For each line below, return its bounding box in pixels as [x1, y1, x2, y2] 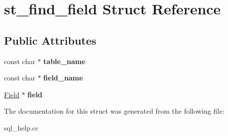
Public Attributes [4, 32, 97, 48]
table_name [43, 56, 86, 66]
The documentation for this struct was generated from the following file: [4, 106, 225, 116]
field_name [43, 72, 83, 83]
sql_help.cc [4, 122, 39, 133]
